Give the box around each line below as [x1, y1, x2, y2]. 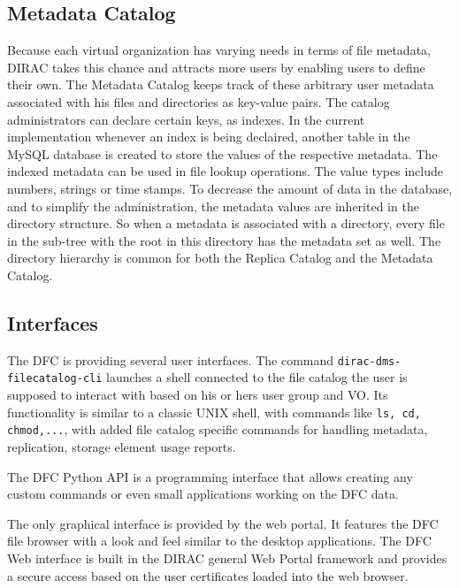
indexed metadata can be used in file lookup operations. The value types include [7, 162, 444, 180]
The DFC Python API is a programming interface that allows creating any [7, 467, 413, 485]
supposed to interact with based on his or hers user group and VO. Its [7, 386, 388, 404]
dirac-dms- [337, 355, 402, 368]
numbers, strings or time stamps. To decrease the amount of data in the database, [7, 179, 453, 197]
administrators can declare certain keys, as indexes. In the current [7, 110, 365, 128]
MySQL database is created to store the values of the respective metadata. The [7, 144, 438, 163]
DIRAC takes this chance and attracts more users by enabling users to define [7, 57, 425, 76]
